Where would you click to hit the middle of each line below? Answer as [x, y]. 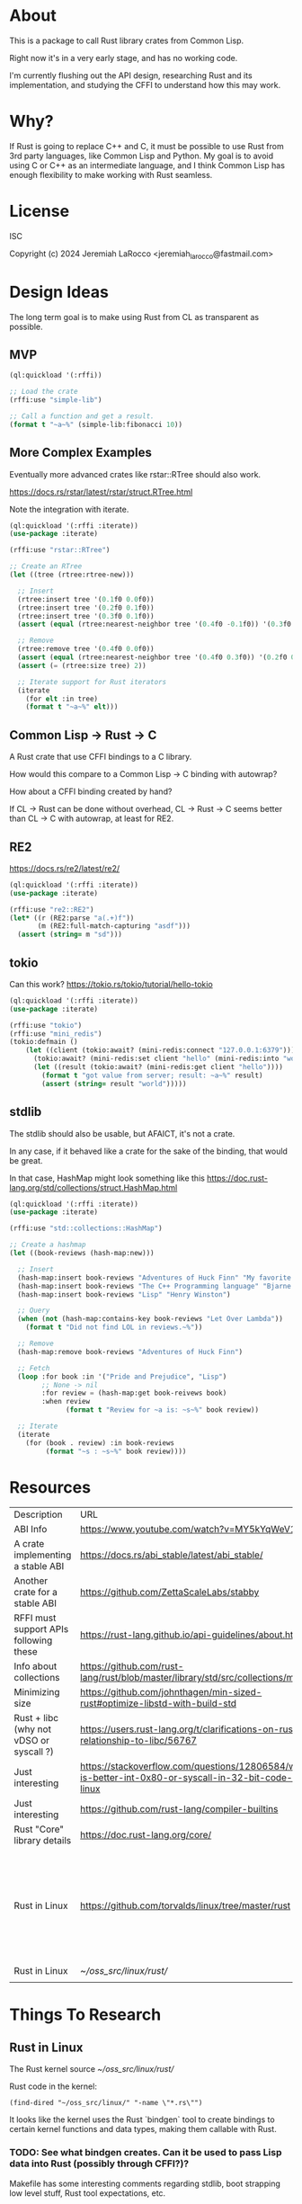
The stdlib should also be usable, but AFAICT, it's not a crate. [122, 1133]
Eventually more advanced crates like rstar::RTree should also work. [135, 474]
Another [31, 1581]
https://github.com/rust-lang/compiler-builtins [179, 1809]
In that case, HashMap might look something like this [107, 1178]
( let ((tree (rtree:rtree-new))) [72, 575]
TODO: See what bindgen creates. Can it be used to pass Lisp [146, 2153]
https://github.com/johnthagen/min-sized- [171, 1692]
